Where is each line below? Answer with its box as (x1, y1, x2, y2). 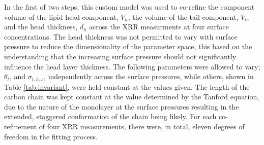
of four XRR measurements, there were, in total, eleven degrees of (39, 121, 245, 131)
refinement (4, 121, 37, 131)
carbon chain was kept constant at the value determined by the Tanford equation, (4, 91, 259, 102)
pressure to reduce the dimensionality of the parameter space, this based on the (4, 41, 252, 52)
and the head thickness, (4, 21, 78, 32)
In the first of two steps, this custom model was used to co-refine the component (4, 2, 255, 12)
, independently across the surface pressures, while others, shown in (44, 71, 254, 82)
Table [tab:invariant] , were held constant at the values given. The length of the (4, 81, 250, 92)
